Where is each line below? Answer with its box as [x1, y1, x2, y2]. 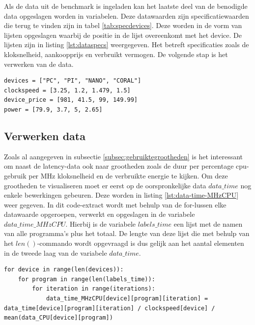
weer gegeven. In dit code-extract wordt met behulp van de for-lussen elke [4, 199, 227, 209]
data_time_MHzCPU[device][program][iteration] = [46, 295, 208, 302]
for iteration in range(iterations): [32, 285, 155, 293]
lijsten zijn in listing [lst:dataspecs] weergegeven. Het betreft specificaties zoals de [4, 39, 249, 50]
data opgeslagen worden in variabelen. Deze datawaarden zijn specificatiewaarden [4, 10, 249, 21]
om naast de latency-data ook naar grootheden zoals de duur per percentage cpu [4, 161, 247, 171]
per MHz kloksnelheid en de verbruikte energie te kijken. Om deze [28, 170, 228, 180]
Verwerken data [4, 128, 85, 143]
